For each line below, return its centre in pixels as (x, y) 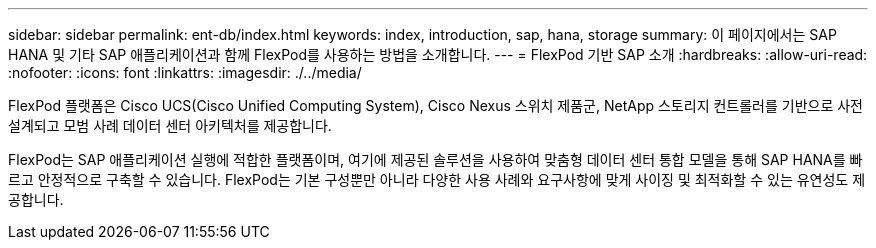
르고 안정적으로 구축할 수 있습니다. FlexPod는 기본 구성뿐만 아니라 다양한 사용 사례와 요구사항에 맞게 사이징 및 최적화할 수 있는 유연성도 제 (437, 179)
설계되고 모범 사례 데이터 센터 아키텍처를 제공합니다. (170, 125)
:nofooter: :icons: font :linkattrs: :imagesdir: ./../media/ (185, 72)
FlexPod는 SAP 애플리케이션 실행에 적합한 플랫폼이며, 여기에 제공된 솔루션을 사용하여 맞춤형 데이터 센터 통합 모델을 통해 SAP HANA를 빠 (435, 159)
